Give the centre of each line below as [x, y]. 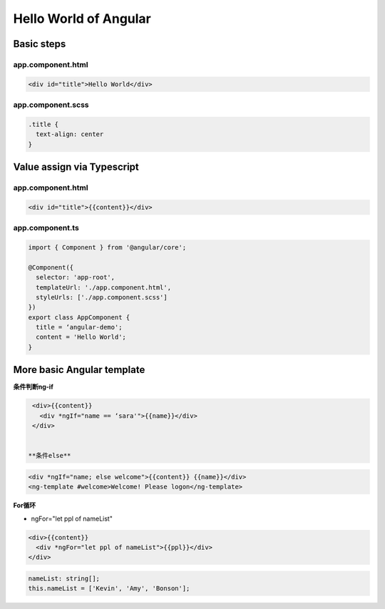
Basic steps [40, 44]
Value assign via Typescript [76, 167]
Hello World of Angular [82, 19]
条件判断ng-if [33, 387]
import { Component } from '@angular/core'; [107, 247]
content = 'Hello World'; [81, 337]
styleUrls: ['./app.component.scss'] [102, 297]
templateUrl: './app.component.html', [103, 287]
